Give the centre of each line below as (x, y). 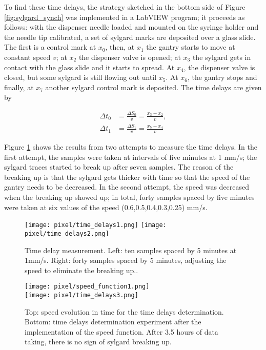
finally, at (19, 87)
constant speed (27, 57)
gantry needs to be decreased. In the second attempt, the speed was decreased (127, 187)
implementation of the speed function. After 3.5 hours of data (121, 331)
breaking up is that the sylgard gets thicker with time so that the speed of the (127, 177)
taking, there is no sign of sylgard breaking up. (98, 342)
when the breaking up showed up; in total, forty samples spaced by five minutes (129, 197)
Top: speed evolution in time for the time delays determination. (124, 311)
